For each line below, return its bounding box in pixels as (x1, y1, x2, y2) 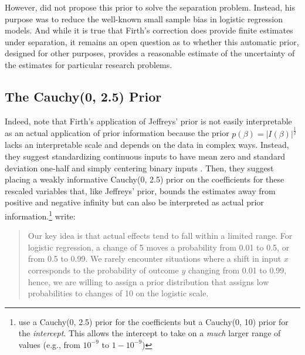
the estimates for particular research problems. (5, 58, 172, 70)
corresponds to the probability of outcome (28, 263, 179, 276)
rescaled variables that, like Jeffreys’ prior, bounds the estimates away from (5, 184, 276, 197)
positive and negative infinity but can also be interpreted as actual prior (5, 196, 264, 208)
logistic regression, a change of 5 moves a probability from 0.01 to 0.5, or (28, 241, 290, 253)
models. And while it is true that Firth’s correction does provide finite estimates (5, 24, 293, 36)
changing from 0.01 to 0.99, (188, 263, 287, 276)
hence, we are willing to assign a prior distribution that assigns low (28, 275, 269, 288)
